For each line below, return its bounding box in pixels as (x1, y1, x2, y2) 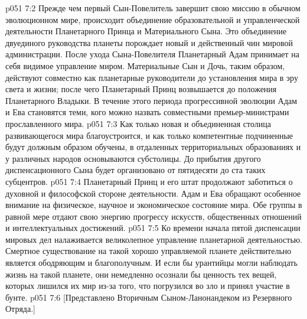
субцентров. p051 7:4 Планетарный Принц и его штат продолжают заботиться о (5, 175, 293, 187)
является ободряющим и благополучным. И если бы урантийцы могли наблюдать (5, 256, 298, 269)
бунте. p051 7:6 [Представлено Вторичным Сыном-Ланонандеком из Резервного (5, 291, 292, 303)
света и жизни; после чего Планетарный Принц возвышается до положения (5, 83, 277, 95)
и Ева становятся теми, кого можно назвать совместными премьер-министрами (5, 106, 289, 118)
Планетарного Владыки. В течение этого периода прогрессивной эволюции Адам (5, 94, 298, 106)
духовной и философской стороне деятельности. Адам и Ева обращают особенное (5, 187, 301, 199)
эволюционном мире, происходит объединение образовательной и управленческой (5, 13, 300, 25)
